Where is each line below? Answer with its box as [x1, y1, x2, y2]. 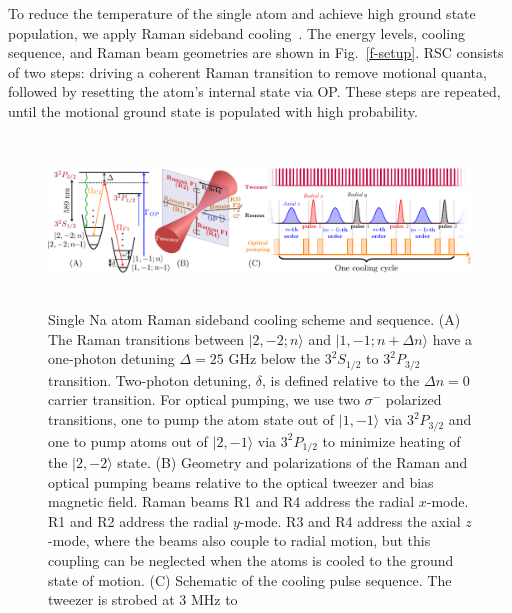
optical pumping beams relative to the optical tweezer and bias [48, 471, 434, 492]
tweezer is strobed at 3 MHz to [48, 589, 238, 610]
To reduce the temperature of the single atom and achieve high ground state [8, 3, 476, 23]
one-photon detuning [48, 348, 175, 369]
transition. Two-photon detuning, [48, 369, 252, 390]
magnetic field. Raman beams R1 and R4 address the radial [48, 491, 415, 512]
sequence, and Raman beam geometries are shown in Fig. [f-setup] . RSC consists [8, 42, 504, 63]
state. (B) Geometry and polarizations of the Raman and [117, 451, 468, 472]
